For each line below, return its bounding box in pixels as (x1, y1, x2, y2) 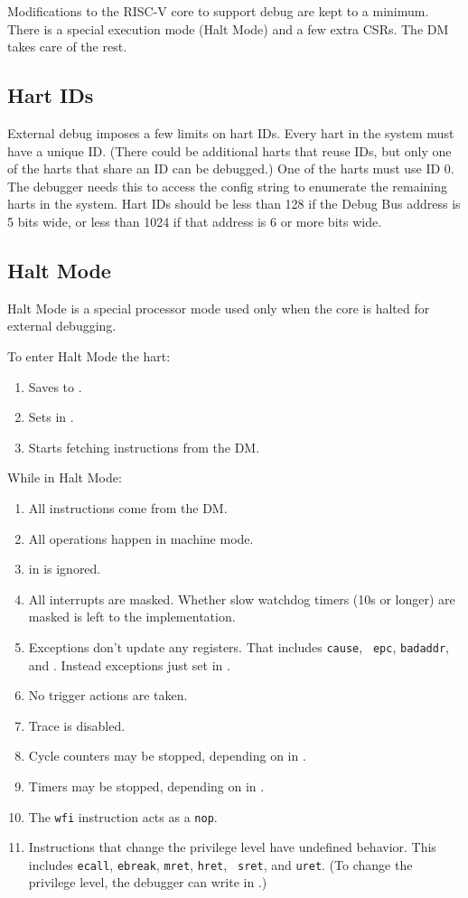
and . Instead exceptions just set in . (28, 655, 230, 674)
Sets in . (28, 407, 74, 426)
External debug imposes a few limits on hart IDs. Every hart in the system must (7, 123, 454, 142)
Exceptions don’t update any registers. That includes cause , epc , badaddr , (28, 637, 449, 656)
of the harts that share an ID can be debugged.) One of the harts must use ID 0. (7, 159, 454, 178)
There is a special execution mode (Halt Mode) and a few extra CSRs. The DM (7, 19, 449, 38)
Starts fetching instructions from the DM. (28, 437, 260, 456)
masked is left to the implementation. (28, 607, 236, 626)
